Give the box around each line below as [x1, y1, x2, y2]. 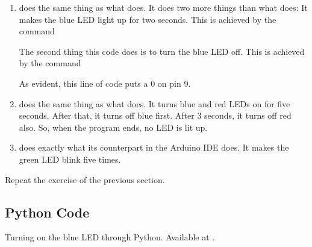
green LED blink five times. [19, 152, 121, 165]
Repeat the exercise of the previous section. [5, 173, 165, 186]
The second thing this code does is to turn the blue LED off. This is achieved [19, 45, 305, 57]
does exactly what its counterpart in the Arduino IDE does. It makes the [19, 141, 289, 154]
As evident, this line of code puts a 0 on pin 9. [19, 77, 191, 89]
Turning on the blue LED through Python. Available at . [5, 231, 215, 243]
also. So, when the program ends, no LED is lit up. [19, 120, 208, 133]
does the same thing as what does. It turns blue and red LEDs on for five [19, 97, 290, 110]
